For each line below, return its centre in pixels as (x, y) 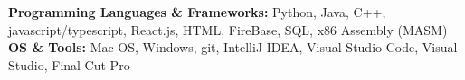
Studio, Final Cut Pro (69, 64)
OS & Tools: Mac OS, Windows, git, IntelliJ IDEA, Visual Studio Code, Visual (233, 47)
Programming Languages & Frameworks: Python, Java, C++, (197, 12)
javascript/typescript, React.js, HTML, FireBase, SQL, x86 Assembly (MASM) (228, 29)
